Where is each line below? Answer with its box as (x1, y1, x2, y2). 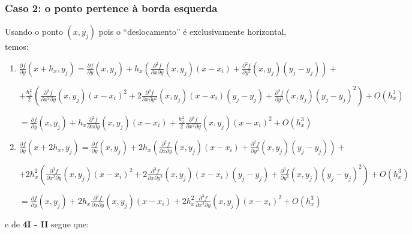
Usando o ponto (5, 25, 63, 38)
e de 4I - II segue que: (5, 217, 89, 230)
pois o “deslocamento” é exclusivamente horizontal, (98, 25, 287, 38)
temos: (5, 40, 29, 53)
